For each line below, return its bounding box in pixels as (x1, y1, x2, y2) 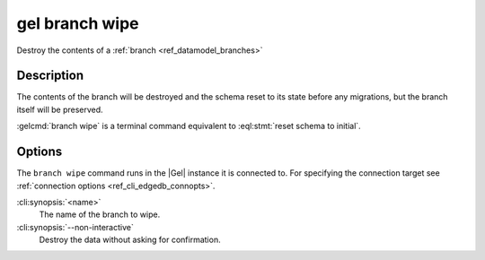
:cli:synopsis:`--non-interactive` (16, 221, 134, 232)
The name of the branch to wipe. (39, 209, 161, 220)
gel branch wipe (16, 13, 139, 33)
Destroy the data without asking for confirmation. (39, 234, 221, 246)
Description (16, 68, 84, 83)
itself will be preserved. (16, 104, 103, 115)
